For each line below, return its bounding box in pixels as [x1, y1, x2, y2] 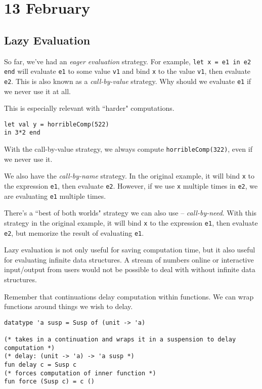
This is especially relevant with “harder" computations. [4, 103, 174, 113]
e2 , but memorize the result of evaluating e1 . [4, 227, 144, 238]
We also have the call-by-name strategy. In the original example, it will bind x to [4, 170, 254, 181]
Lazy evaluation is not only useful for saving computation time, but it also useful [4, 244, 255, 255]
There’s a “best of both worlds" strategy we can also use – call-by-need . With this [4, 207, 257, 218]
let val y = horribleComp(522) [4, 120, 109, 128]
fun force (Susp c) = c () [4, 378, 95, 385]
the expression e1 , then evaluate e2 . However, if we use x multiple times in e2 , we [4, 180, 258, 191]
